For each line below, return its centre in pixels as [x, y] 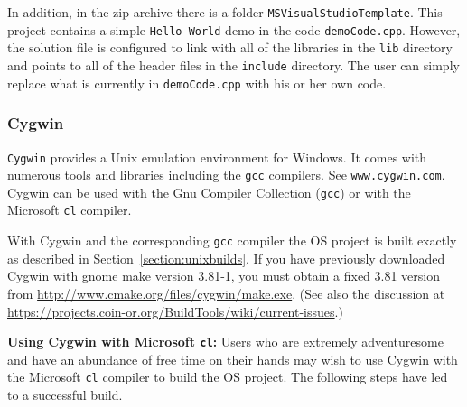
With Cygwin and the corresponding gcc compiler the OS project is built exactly [232, 240]
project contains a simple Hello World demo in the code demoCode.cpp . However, [234, 29]
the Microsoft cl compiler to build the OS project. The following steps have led [228, 377]
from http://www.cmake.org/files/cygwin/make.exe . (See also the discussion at [226, 293]
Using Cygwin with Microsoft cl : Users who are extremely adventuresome [225, 342]
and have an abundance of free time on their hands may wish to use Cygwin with [233, 359]
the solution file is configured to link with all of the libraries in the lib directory [230, 47]
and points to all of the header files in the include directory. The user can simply [233, 65]
